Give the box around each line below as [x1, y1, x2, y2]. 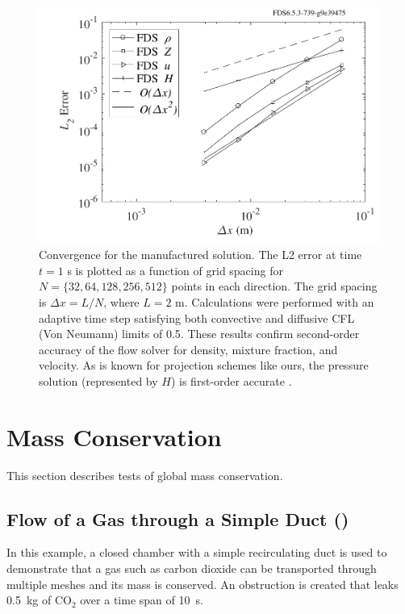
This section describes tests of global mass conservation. [6, 466, 283, 483]
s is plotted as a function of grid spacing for [67, 261, 283, 278]
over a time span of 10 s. [80, 591, 203, 608]
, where [103, 293, 140, 310]
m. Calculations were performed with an [175, 293, 374, 310]
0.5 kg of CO [6, 591, 72, 608]
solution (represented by [39, 372, 158, 389]
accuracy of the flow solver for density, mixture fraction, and [39, 340, 338, 357]
